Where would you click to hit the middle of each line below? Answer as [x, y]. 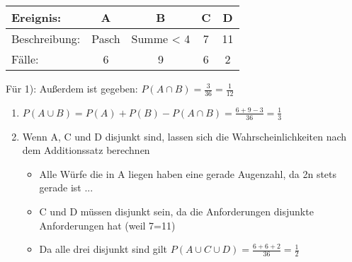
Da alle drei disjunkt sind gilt [103, 249]
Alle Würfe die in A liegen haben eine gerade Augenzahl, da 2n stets [188, 173]
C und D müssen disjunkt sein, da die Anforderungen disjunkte [176, 212]
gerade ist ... [66, 187]
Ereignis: [36, 17]
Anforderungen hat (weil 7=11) [107, 225]
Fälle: [25, 59]
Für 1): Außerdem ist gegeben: [72, 88]
